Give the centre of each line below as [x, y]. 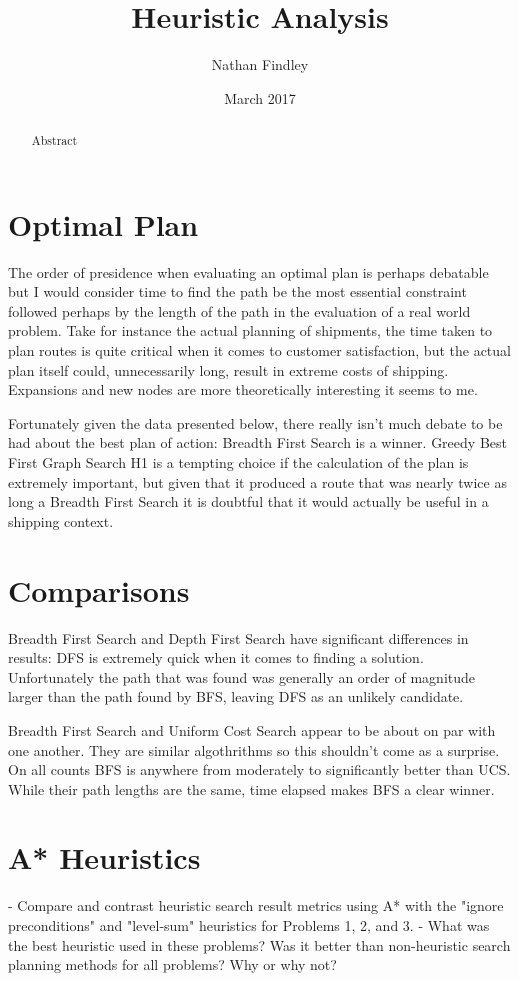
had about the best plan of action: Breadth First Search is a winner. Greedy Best [257, 442]
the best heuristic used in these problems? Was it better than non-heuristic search [259, 944]
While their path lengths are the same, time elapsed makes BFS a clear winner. [251, 788]
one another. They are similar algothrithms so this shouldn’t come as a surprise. [254, 749]
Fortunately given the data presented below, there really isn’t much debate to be [255, 422]
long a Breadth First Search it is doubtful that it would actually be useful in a [248, 501]
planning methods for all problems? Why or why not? [172, 964]
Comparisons [99, 589]
